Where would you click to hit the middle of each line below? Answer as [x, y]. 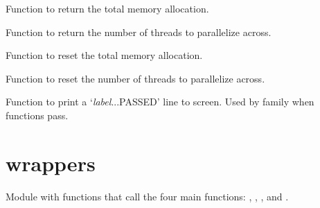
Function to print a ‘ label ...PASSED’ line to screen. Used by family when [160, 102]
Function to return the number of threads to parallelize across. [139, 32]
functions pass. [37, 115]
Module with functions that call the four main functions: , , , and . [147, 196]
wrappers [51, 163]
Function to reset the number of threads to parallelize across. [135, 78]
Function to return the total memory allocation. [107, 8]
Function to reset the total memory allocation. [104, 55]
